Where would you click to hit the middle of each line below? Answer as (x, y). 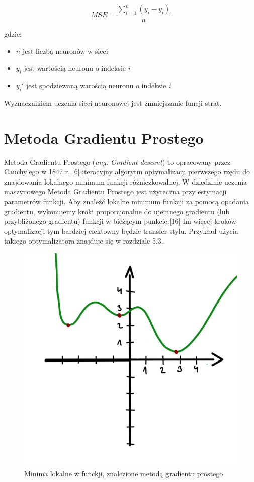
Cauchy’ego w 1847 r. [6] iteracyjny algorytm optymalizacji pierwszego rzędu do (127, 172)
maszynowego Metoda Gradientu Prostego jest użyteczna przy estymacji (115, 191)
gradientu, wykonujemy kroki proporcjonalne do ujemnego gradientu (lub (117, 211)
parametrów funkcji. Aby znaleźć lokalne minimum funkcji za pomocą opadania (126, 201)
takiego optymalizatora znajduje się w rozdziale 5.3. (84, 241)
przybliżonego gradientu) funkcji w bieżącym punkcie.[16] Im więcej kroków (120, 221)
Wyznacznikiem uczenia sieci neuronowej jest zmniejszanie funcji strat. (113, 103)
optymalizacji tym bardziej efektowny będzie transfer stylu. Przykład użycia (121, 231)
